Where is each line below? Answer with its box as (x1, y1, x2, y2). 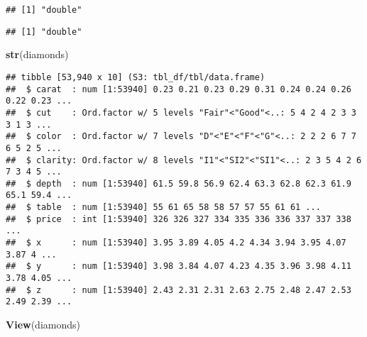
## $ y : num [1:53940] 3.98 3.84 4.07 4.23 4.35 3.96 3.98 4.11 (6, 261, 351, 272)
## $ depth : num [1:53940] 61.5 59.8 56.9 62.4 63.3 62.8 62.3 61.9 (6, 178, 351, 189)
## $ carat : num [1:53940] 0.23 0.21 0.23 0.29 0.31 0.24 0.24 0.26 (6, 84, 351, 94)
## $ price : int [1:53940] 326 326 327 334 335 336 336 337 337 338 (6, 214, 351, 224)
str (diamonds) (6, 47, 69, 62)
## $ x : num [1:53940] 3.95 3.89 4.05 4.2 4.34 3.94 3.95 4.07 (6, 238, 346, 248)
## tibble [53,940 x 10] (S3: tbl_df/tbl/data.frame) (6, 72, 265, 82)
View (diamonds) (6, 317, 80, 332)
